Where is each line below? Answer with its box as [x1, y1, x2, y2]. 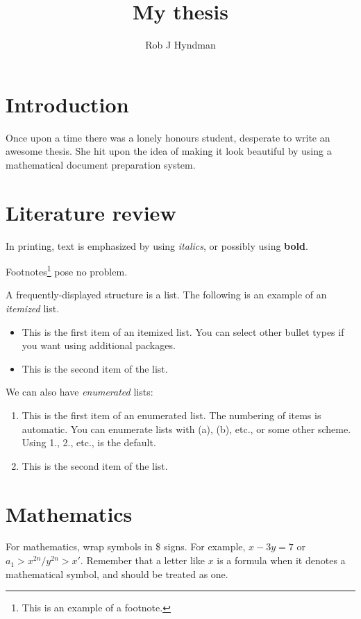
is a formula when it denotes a [217, 553, 346, 568]
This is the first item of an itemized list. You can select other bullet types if [22, 324, 344, 339]
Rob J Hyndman [145, 37, 216, 52]
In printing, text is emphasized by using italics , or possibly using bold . [6, 238, 308, 253]
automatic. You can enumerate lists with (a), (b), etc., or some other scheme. [22, 421, 351, 436]
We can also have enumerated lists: [6, 384, 153, 399]
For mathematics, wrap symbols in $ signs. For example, [6, 539, 246, 554]
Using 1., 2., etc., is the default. [22, 435, 156, 450]
